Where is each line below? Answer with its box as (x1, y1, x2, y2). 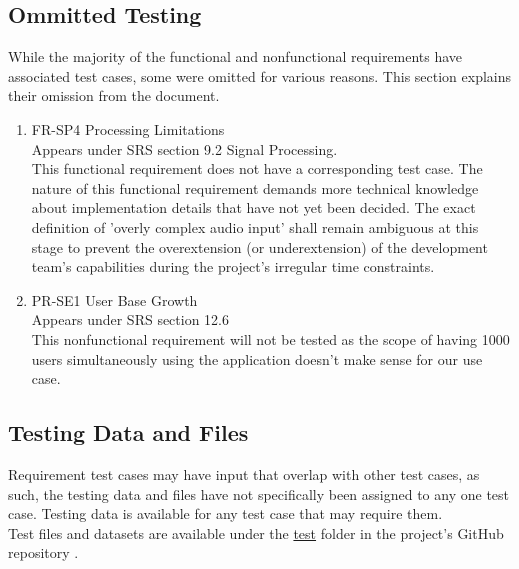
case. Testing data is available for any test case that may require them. (8, 503, 443, 524)
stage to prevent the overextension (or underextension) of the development (31, 236, 488, 257)
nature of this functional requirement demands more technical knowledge (31, 177, 479, 198)
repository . (8, 542, 79, 563)
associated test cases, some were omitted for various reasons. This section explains (8, 65, 512, 86)
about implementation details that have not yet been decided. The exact (31, 197, 476, 218)
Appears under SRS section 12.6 (31, 309, 230, 330)
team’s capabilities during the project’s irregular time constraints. (31, 256, 435, 277)
